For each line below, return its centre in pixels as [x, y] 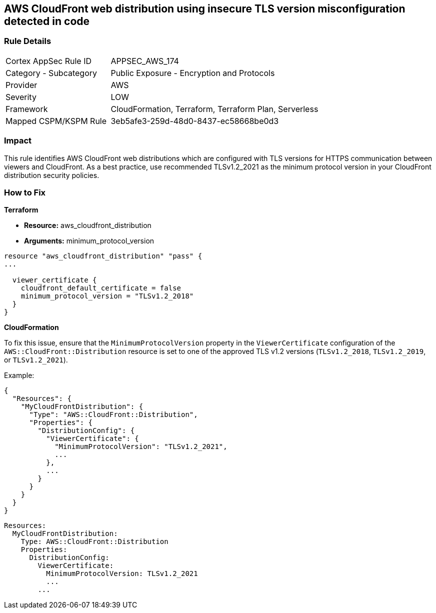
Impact [18, 141]
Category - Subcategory [51, 73]
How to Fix [25, 192]
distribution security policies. [52, 175]
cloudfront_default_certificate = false [101, 288]
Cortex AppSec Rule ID [49, 61]
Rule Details [28, 41]
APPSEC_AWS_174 [145, 61]
